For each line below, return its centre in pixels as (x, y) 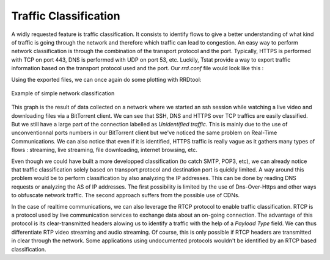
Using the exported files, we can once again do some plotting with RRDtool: (106, 79)
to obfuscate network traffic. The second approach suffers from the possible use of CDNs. (126, 195)
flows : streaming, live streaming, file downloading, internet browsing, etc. (105, 150)
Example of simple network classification (63, 93)
